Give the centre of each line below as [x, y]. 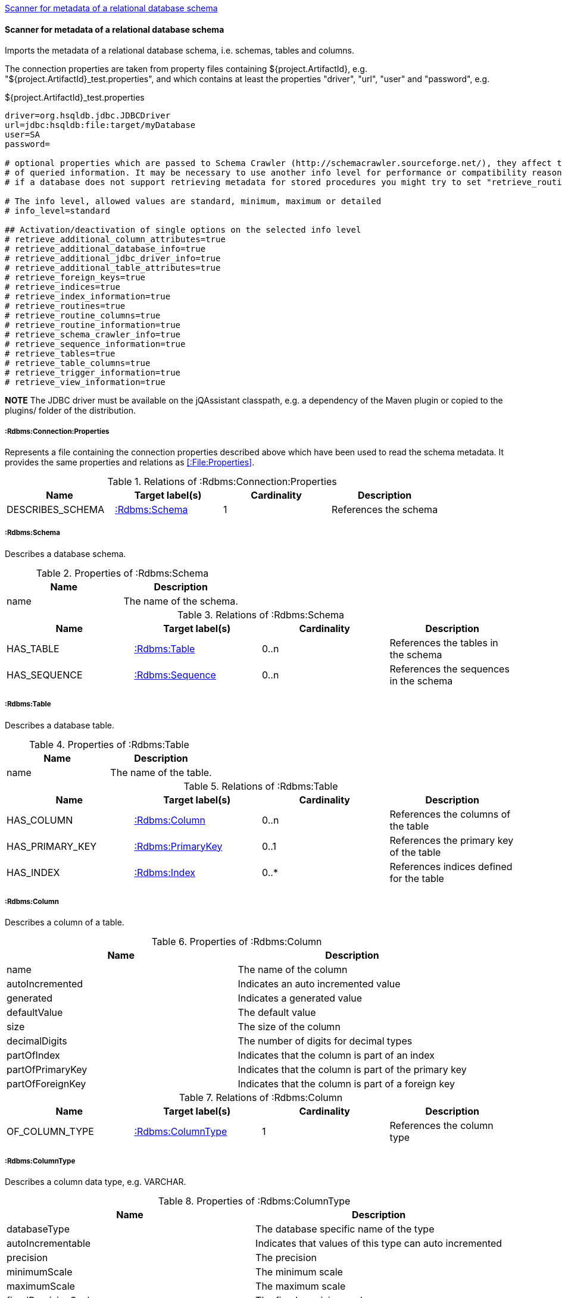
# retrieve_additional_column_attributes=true [115, 240]
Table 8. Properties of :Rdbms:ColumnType [254, 1201]
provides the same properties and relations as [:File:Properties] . [130, 462]
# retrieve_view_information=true [85, 382]
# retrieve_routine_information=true [93, 325]
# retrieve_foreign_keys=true [75, 278]
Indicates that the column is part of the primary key [352, 1070]
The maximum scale [301, 1286]
